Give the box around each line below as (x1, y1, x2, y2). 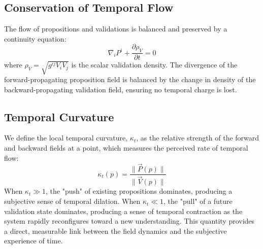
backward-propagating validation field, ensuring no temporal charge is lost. (4, 84, 237, 94)
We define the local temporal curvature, (4, 132, 128, 143)
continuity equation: (4, 33, 67, 44)
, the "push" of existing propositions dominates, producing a (46, 186, 233, 196)
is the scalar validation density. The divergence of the (71, 59, 238, 70)
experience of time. (4, 235, 63, 246)
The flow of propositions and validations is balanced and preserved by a (4, 23, 227, 34)
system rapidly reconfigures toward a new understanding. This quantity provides (4, 216, 255, 226)
